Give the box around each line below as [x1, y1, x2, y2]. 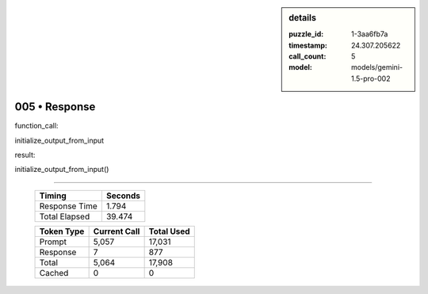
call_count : [289, 52, 327, 61]
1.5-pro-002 [351, 74, 391, 83]
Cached [39, 267, 69, 278]
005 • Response [14, 100, 96, 114]
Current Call [93, 226, 140, 237]
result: [14, 151, 36, 160]
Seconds [105, 190, 140, 201]
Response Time [39, 200, 98, 212]
